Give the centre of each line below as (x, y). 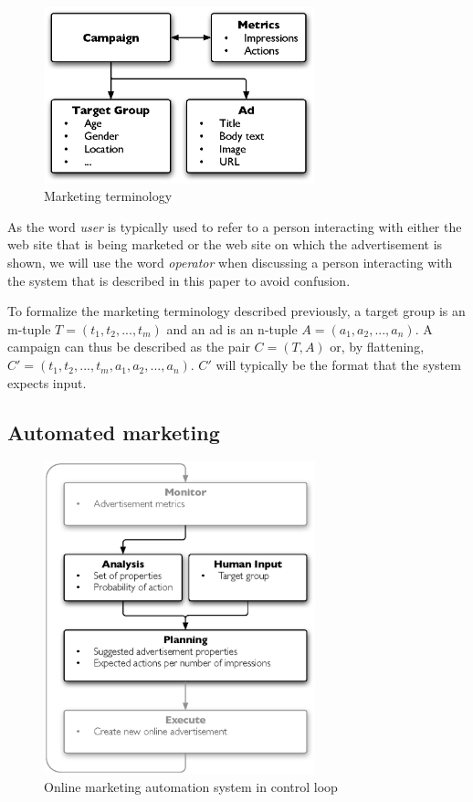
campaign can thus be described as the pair (129, 347)
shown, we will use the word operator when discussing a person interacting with (230, 263)
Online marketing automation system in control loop (191, 787)
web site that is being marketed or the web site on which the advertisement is (225, 244)
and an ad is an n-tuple (232, 328)
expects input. (47, 382)
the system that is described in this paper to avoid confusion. (179, 280)
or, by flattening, (377, 347)
